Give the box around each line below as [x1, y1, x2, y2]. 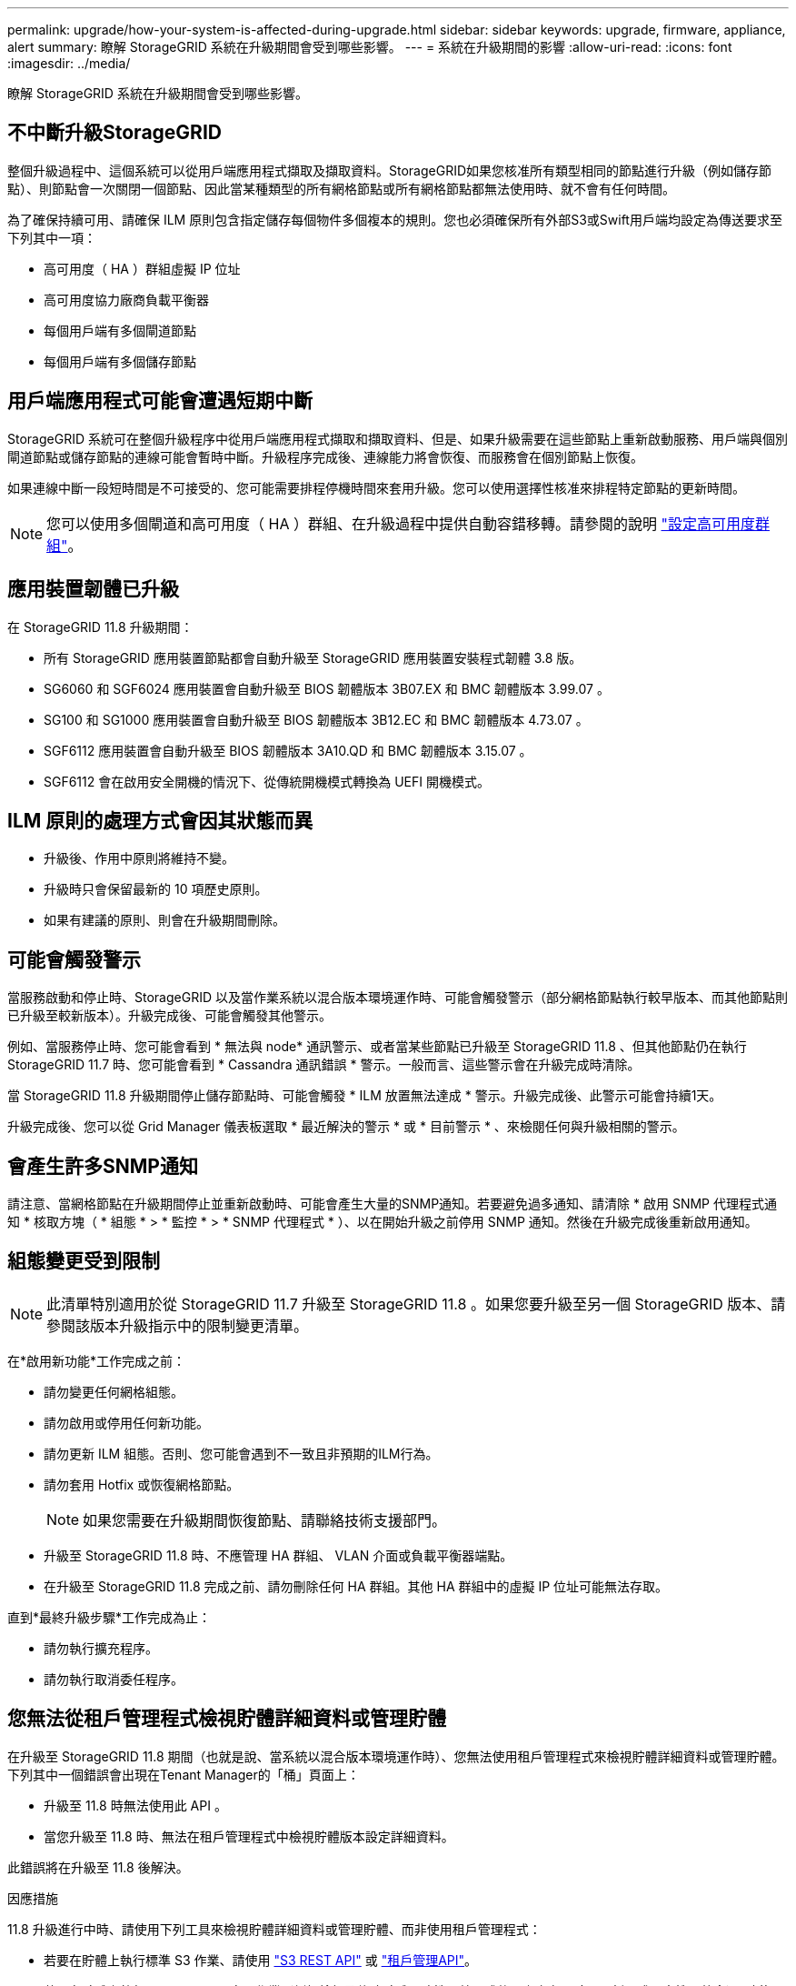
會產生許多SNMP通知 [7, 1154, 198, 1178]
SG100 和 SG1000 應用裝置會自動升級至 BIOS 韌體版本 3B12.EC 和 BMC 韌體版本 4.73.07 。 [44, 711, 589, 727]
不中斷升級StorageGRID [7, 121, 222, 145]
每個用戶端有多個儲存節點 [44, 353, 196, 369]
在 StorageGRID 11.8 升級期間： [7, 618, 194, 635]
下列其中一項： [7, 229, 96, 246]
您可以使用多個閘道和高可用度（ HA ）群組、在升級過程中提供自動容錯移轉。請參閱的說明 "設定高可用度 [46, 514, 755, 533]
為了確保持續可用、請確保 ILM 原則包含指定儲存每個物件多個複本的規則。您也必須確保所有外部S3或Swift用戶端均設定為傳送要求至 [7, 211, 782, 227]
